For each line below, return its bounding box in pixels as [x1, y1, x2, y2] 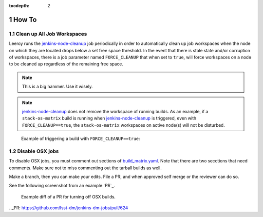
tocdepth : [9, 3, 30, 8]
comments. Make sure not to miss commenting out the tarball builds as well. [9, 165, 162, 171]
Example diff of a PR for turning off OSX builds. [21, 194, 116, 199]
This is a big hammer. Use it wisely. [22, 83, 93, 90]
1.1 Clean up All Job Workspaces [9, 30, 87, 37]
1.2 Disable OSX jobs [9, 148, 59, 155]
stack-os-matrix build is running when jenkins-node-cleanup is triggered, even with [22, 115, 197, 121]
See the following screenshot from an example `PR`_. [9, 183, 115, 189]
